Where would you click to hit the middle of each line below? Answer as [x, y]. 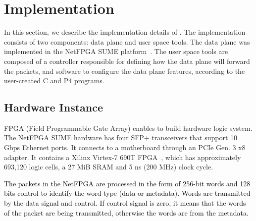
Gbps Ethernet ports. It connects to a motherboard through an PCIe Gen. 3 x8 [125, 147]
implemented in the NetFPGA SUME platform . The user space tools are [116, 51]
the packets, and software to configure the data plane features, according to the [125, 71]
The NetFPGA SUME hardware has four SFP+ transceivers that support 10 [121, 138]
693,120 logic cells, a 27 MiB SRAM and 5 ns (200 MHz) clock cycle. [109, 167]
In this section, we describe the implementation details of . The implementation [125, 32]
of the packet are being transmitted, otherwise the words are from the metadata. [126, 212]
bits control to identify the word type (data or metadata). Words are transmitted [127, 193]
